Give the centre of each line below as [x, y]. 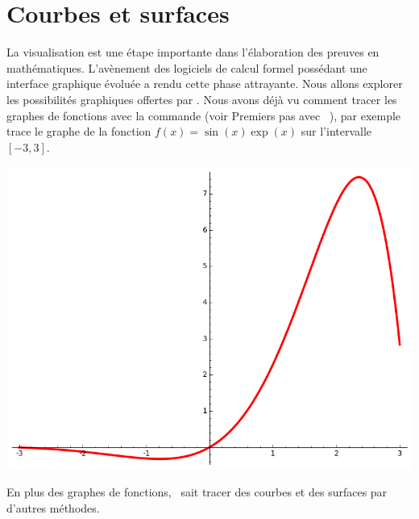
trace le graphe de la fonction [79, 131]
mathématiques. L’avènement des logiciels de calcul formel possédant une [187, 67]
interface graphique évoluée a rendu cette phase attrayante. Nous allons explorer [205, 84]
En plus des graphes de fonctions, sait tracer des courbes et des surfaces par [197, 492]
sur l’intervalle [336, 131]
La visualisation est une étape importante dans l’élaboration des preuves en [193, 52]
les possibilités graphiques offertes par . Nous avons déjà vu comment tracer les [202, 99]
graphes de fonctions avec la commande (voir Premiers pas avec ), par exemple [204, 115]
